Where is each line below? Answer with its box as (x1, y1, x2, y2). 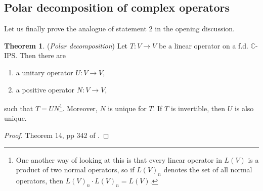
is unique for (108, 103, 147, 113)
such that (4, 103, 33, 113)
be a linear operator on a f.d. (158, 40, 248, 51)
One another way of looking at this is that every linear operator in (16, 154, 222, 165)
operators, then (16, 175, 63, 185)
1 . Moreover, (59, 102, 98, 113)
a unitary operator (16, 67, 73, 77)
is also (234, 103, 254, 113)
